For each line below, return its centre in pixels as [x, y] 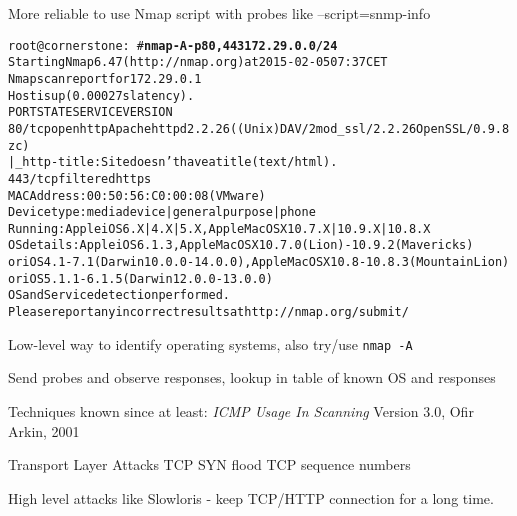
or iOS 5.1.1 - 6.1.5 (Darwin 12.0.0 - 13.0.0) [140, 278]
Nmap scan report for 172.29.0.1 [105, 78]
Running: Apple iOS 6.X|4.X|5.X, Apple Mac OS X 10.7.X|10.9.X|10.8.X [219, 228]
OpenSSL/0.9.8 [463, 128]
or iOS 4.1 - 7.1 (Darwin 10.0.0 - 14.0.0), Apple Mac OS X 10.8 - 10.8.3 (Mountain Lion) [259, 262]
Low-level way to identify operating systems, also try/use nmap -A [210, 343]
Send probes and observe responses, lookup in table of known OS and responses [252, 377]
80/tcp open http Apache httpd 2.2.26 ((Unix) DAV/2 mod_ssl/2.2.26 [212, 128]
